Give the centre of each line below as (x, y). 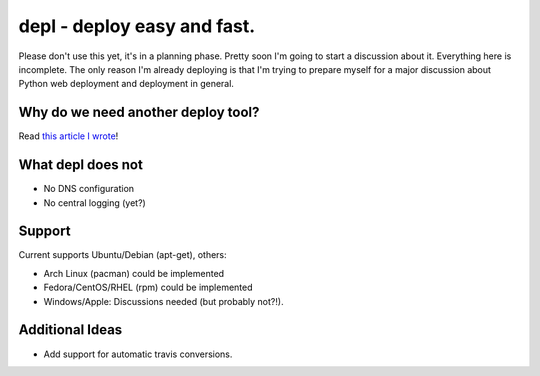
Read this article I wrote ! (68, 136)
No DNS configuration (89, 189)
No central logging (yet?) (95, 202)
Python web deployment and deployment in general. (126, 84)
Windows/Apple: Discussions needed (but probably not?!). (163, 301)
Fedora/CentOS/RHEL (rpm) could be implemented (148, 287)
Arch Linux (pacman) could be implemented (134, 273)
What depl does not (81, 165)
